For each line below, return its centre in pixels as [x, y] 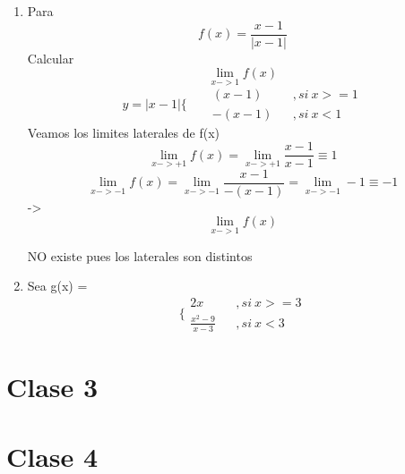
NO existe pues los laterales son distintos [140, 255]
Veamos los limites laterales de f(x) [123, 132]
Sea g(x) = [57, 286]
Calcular [51, 58]
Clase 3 [52, 387]
